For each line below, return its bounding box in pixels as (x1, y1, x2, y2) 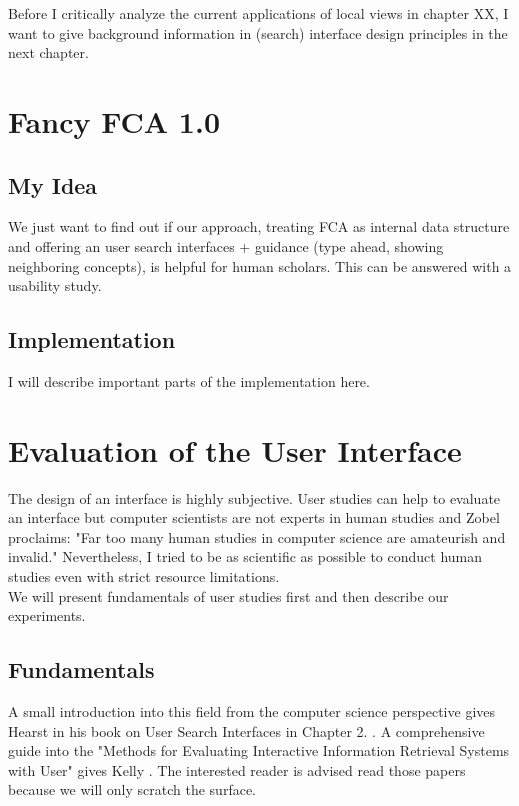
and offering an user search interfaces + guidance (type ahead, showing (8, 235, 444, 256)
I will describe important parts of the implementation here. (8, 370, 370, 391)
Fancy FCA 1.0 (8, 100, 220, 141)
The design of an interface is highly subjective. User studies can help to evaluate (8, 487, 501, 508)
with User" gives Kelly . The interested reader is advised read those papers (8, 759, 466, 780)
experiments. (8, 605, 86, 626)
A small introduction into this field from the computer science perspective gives (8, 701, 496, 722)
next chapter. (8, 42, 89, 63)
